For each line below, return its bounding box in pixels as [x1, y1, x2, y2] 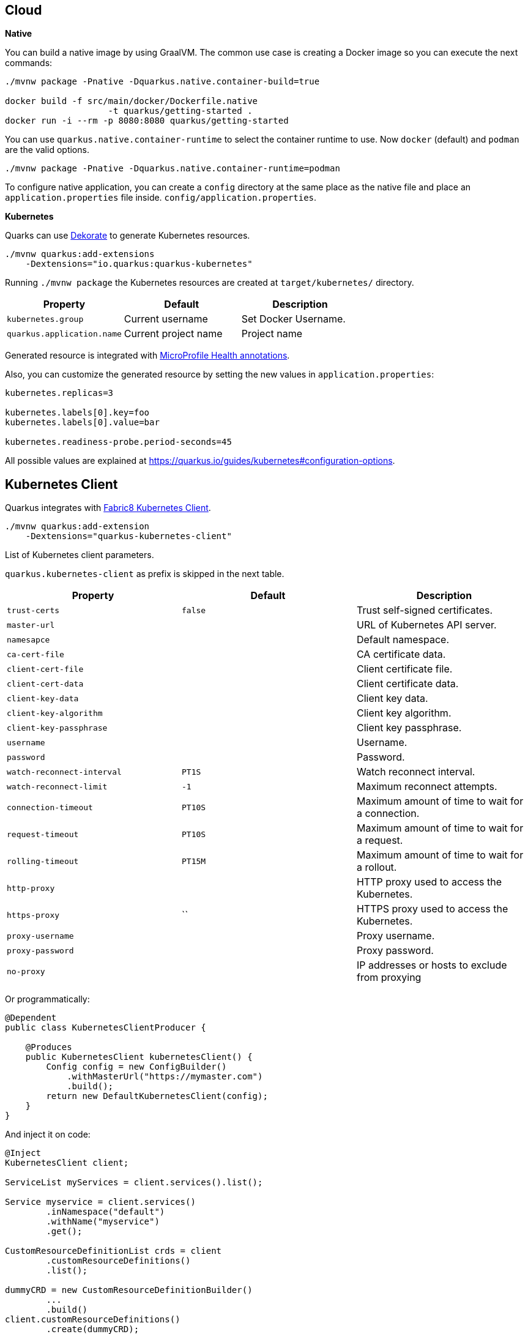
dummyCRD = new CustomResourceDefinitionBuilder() [5, 1285, 253, 1295]
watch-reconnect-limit [7, 781, 108, 791]
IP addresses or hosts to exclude [356, 959, 507, 972]
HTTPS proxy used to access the [356, 903, 508, 915]
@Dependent [5, 1013, 57, 1023]
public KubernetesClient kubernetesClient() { [25, 1052, 253, 1062]
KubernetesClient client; [5, 1158, 129, 1168]
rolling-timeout [7, 856, 79, 866]
